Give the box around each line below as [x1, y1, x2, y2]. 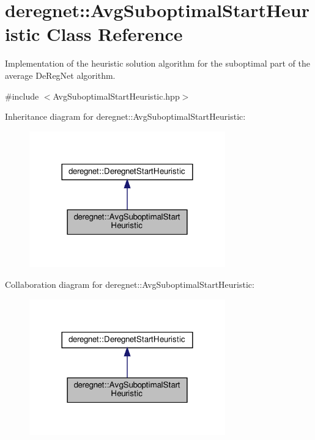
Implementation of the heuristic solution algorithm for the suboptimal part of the [5, 57, 310, 70]
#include [5, 89, 39, 102]
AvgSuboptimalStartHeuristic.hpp [53, 89, 180, 102]
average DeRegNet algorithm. [5, 68, 116, 81]
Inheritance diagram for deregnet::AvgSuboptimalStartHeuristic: [5, 110, 246, 123]
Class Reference [46, 21, 183, 46]
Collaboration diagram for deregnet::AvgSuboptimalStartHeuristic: [5, 277, 254, 290]
